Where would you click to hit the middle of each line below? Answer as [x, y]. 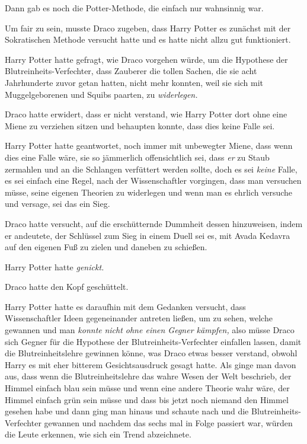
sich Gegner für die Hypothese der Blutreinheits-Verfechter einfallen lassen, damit [153, 341]
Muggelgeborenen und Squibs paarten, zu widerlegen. [101, 94]
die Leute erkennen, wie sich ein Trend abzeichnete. [98, 434]
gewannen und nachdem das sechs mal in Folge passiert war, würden [168, 422]
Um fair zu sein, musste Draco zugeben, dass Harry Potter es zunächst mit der [148, 28]
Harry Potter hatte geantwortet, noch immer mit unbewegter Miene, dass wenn [149, 146]
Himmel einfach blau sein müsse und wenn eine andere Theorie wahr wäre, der [147, 388]
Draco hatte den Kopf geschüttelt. [67, 287]
